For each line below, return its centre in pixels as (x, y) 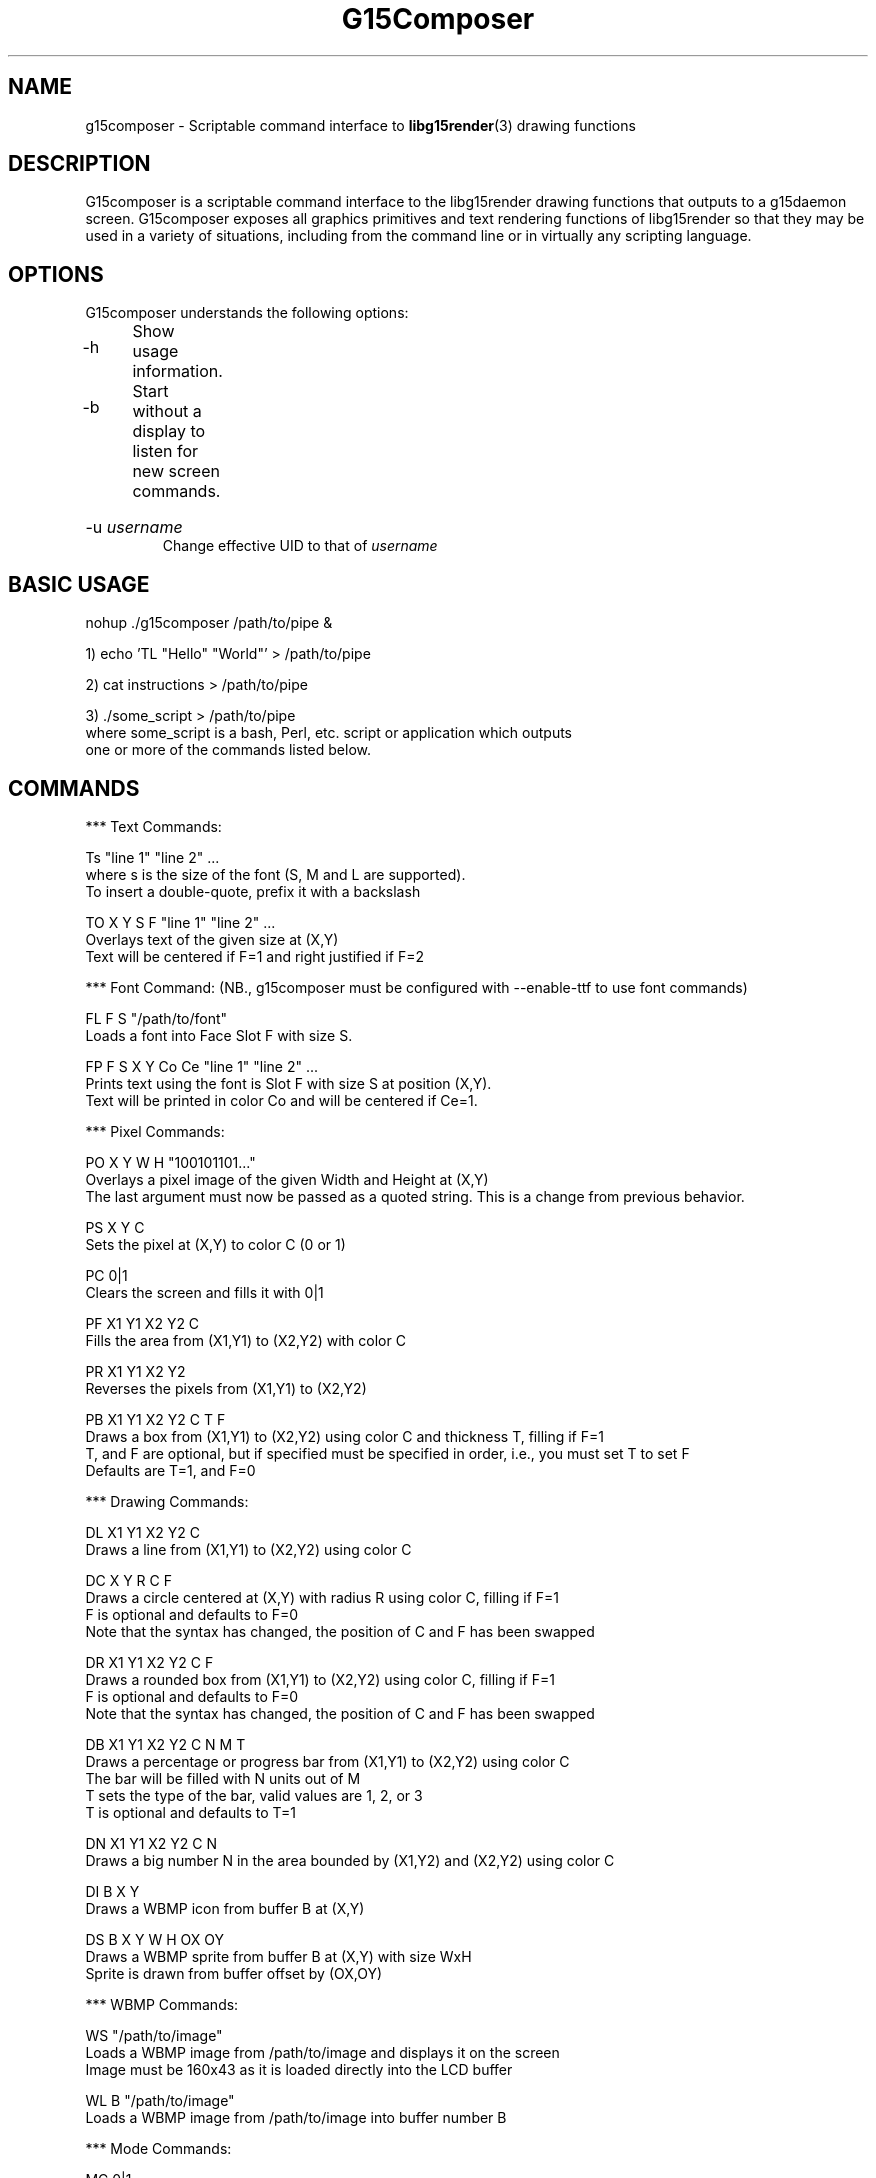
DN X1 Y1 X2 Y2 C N (151, 1843)
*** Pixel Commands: (155, 1131)
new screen (176, 471)
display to (169, 431)
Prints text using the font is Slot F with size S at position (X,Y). (288, 1083)
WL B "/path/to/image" (160, 2100)
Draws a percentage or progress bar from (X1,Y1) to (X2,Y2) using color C (327, 1761)
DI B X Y (112, 1891)
